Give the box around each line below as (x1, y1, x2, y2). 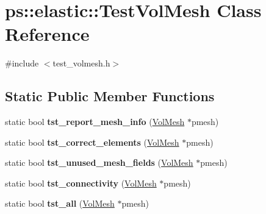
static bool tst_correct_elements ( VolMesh (5, 135, 179, 148)
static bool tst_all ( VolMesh (5, 197, 115, 210)
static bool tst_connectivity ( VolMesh (5, 176, 157, 189)
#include (5, 57, 39, 70)
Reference (5, 21, 90, 46)
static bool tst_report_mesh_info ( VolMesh (5, 115, 185, 128)
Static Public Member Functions (5, 87, 215, 105)
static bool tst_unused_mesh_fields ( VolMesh (5, 156, 193, 169)
